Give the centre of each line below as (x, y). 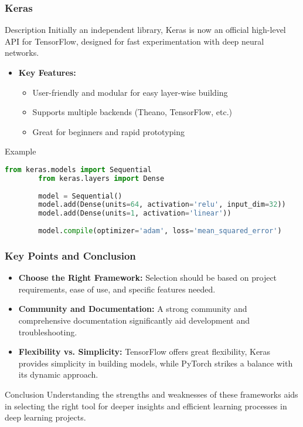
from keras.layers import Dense (101, 178)
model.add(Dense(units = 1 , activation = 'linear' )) (135, 213)
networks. (22, 53)
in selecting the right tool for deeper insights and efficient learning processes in (146, 406)
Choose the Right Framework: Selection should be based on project (148, 278)
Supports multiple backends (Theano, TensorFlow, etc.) (132, 112)
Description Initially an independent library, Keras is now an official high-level (145, 30)
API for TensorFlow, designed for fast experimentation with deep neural (135, 41)
